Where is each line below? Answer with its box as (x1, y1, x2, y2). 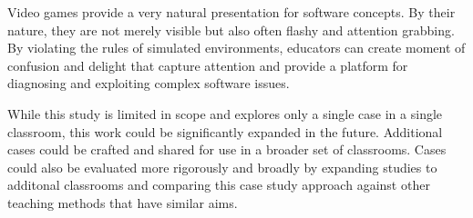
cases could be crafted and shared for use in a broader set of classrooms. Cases (7, 140, 447, 159)
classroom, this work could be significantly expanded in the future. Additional (7, 122, 443, 141)
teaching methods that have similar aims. (7, 193, 238, 212)
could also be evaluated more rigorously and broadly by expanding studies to (7, 157, 437, 176)
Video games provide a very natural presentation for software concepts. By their (7, 3, 456, 21)
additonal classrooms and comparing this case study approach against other (7, 175, 430, 194)
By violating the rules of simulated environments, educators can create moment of (7, 38, 466, 57)
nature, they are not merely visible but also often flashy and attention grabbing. (7, 20, 455, 39)
